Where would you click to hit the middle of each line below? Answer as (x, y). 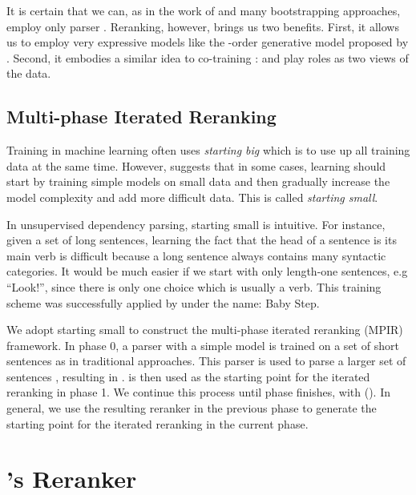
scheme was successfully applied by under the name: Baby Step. (163, 302)
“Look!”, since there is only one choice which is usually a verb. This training (194, 286)
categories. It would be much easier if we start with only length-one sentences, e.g (207, 271)
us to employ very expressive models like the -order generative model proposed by (208, 42)
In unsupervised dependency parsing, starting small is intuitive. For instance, (196, 224)
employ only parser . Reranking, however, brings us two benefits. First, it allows (203, 26)
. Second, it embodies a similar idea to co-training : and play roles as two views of (208, 57)
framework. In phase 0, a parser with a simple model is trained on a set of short (203, 345)
